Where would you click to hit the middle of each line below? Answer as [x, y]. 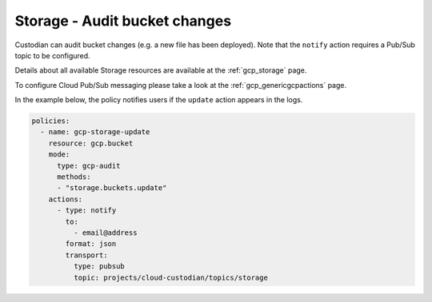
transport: [86, 255]
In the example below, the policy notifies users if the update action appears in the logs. [159, 100]
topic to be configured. [53, 55]
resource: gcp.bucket [91, 143]
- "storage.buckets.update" [112, 188]
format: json [91, 244]
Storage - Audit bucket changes [123, 21]
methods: [74, 177]
